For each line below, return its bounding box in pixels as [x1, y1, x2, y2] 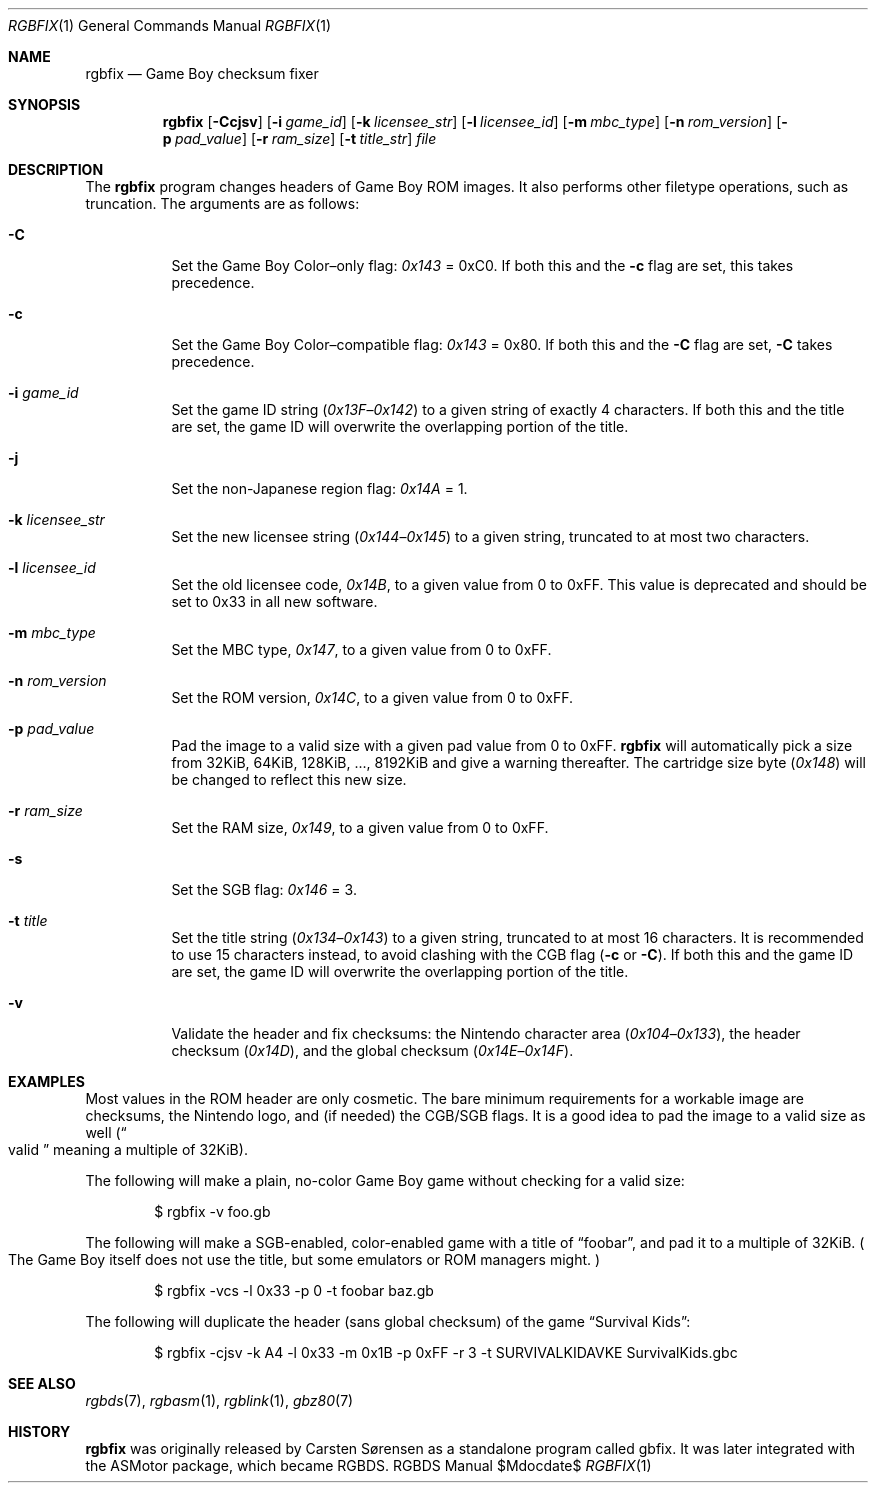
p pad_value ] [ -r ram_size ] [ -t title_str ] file [162, 130, 437, 147]
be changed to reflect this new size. [171, 771, 407, 788]
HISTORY [8, 1423, 71, 1440]
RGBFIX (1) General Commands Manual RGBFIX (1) [8, 17, 332, 34]
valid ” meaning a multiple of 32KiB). [8, 1141, 248, 1158]
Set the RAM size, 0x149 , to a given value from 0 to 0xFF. [171, 819, 549, 836]
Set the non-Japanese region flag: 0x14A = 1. [171, 480, 468, 497]
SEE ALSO [8, 1375, 76, 1392]
